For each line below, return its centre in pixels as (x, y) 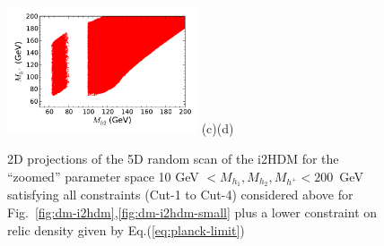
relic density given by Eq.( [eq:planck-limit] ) (126, 229)
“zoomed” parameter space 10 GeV (103, 176)
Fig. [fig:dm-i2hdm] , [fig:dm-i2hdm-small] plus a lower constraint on (192, 212)
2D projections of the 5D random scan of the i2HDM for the (173, 158)
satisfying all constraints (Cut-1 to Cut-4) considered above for (180, 195)
